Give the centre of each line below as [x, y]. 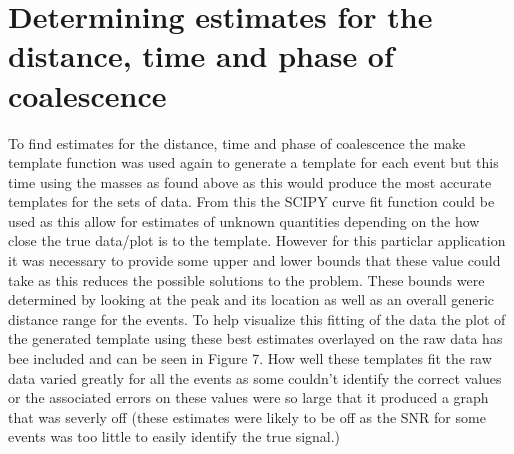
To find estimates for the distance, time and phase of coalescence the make [237, 142]
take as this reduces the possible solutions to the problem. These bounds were [246, 279]
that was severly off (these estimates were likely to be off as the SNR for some [247, 416]
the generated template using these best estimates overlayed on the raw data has [255, 338]
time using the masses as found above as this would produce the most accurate [250, 181]
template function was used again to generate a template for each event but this [253, 162]
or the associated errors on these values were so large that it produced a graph [248, 397]
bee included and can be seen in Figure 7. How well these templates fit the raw [250, 358]
